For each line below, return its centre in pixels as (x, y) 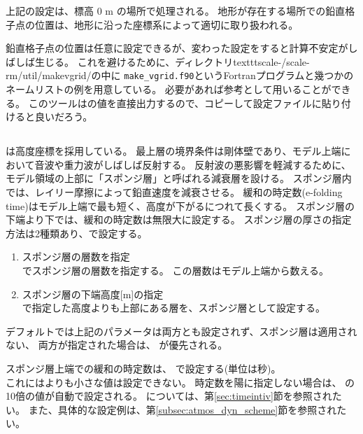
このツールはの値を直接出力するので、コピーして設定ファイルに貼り (185, 103)
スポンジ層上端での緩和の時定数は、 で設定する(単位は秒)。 (143, 368)
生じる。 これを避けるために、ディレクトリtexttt (146, 61)
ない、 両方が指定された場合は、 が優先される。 (117, 345)
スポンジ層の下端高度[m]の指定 (93, 294)
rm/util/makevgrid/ (49, 75)
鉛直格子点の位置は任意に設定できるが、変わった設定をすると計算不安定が (177, 48)
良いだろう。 (64, 117)
